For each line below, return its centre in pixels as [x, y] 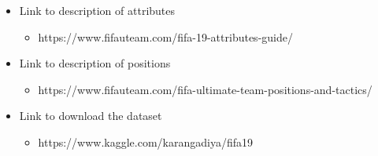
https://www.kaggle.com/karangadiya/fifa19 [145, 141]
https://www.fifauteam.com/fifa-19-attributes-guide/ [165, 36]
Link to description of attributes [97, 10]
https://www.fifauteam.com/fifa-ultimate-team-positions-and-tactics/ [205, 89]
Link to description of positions [95, 63]
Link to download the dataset [91, 116]
